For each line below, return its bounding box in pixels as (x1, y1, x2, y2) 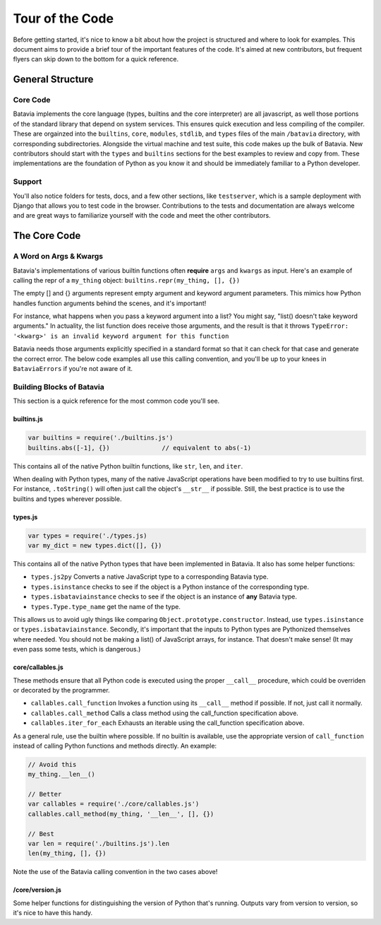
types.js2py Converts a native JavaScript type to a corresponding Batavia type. (30, 572, 269, 581)
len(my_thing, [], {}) (28, 849, 107, 858)
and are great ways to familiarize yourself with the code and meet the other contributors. (13, 211, 271, 220)
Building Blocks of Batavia (13, 382, 105, 391)
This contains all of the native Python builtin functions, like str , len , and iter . (13, 461, 243, 470)
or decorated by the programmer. (13, 685, 110, 694)
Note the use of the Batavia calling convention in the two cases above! (13, 868, 218, 876)
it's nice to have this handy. (13, 909, 93, 917)
